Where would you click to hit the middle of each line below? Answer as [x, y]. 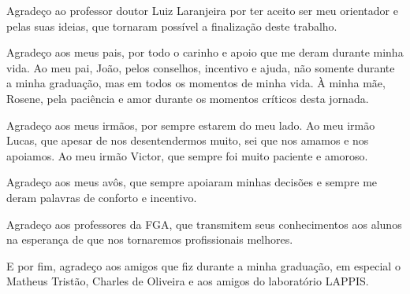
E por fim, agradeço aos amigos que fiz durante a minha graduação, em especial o [203, 265]
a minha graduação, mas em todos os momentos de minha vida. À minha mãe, [196, 83]
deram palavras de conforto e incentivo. [102, 197]
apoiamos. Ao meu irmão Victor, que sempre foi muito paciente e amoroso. [187, 155]
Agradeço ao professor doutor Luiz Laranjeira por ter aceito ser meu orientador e [202, 10]
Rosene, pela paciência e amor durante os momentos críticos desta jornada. [188, 98]
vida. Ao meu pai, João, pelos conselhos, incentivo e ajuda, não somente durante [201, 67]
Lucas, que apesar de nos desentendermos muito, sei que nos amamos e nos [188, 140]
